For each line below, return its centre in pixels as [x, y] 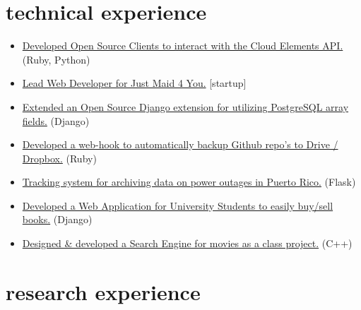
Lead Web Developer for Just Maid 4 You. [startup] [134, 83]
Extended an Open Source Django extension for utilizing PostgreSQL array [185, 106]
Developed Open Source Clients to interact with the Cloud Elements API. [183, 46]
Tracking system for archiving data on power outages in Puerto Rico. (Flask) [189, 182]
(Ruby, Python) [56, 59]
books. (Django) [57, 219]
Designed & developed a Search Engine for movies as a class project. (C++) [187, 243]
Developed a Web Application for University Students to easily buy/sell [178, 205]
